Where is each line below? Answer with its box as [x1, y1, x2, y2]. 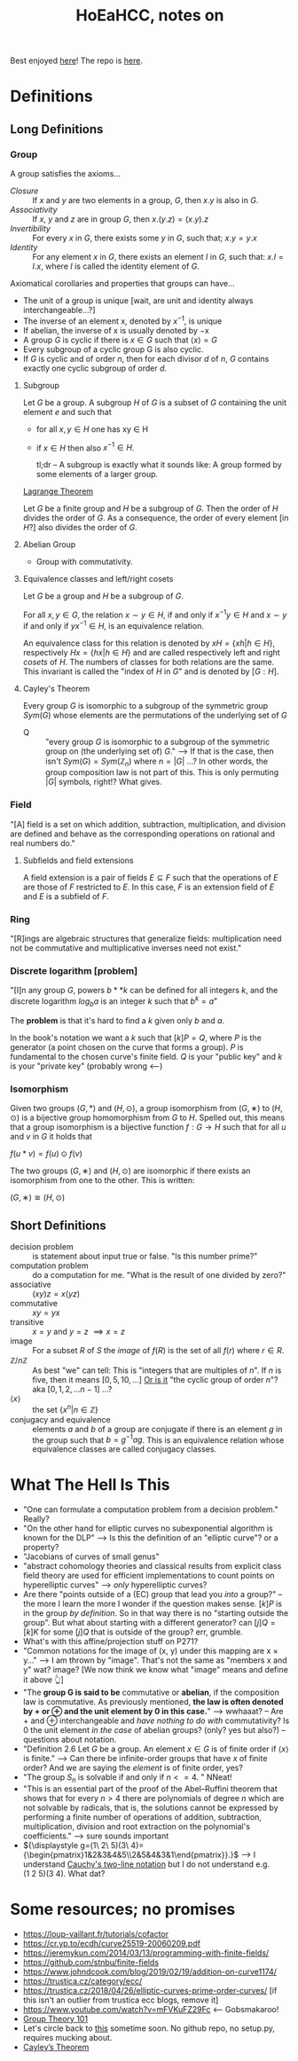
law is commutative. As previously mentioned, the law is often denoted [22, 1697, 284, 1707]
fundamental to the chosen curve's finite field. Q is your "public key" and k [10, 1051, 283, 1062]
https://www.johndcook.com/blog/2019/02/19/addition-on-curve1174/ [22, 1966, 278, 1977]
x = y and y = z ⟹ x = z [32, 1326, 126, 1336]
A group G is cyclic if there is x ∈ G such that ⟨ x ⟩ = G [22, 334, 218, 345]
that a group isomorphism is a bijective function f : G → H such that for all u [10, 1122, 286, 1132]
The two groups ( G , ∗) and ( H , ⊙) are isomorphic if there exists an [10, 1165, 251, 1176]
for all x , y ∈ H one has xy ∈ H [35, 423, 149, 435]
